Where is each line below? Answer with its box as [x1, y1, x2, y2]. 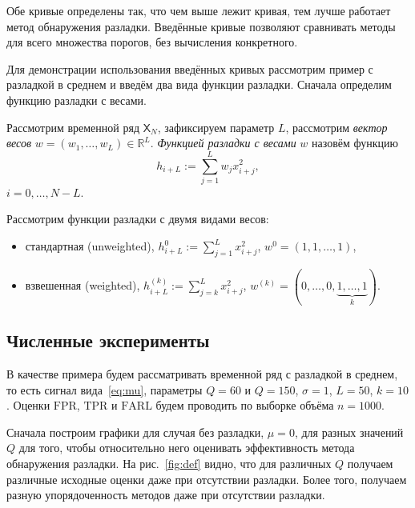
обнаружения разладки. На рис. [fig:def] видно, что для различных [6, 454, 332, 471]
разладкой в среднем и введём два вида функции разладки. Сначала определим [6, 76, 392, 93]
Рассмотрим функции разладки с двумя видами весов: [6, 210, 269, 227]
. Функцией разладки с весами [150, 134, 296, 151]
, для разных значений [294, 423, 404, 440]
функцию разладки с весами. [6, 91, 147, 108]
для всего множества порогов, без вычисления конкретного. [6, 34, 298, 50]
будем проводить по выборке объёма [155, 397, 334, 414]
